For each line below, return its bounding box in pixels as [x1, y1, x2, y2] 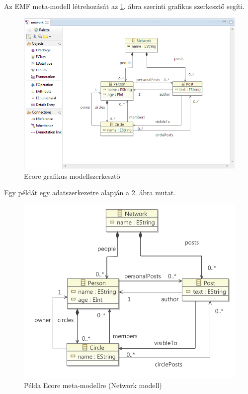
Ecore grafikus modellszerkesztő [24, 170, 120, 181]
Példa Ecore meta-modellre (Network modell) [24, 380, 162, 391]
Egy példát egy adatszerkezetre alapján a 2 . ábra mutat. [4, 187, 175, 198]
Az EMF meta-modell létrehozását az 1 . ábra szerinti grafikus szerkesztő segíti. [4, 1, 245, 11]
